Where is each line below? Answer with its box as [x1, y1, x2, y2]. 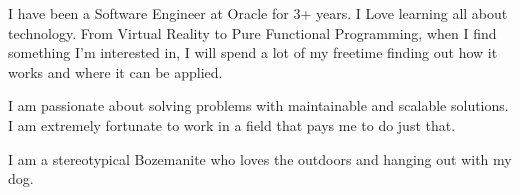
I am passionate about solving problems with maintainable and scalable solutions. [8, 95, 509, 116]
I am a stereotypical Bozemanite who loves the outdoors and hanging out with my [8, 148, 512, 169]
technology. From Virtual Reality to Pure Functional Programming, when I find [8, 22, 497, 43]
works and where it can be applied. [8, 61, 223, 82]
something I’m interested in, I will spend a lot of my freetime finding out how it [8, 42, 498, 63]
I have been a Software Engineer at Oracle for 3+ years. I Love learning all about [8, 3, 508, 23]
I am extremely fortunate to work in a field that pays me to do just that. [8, 114, 456, 135]
